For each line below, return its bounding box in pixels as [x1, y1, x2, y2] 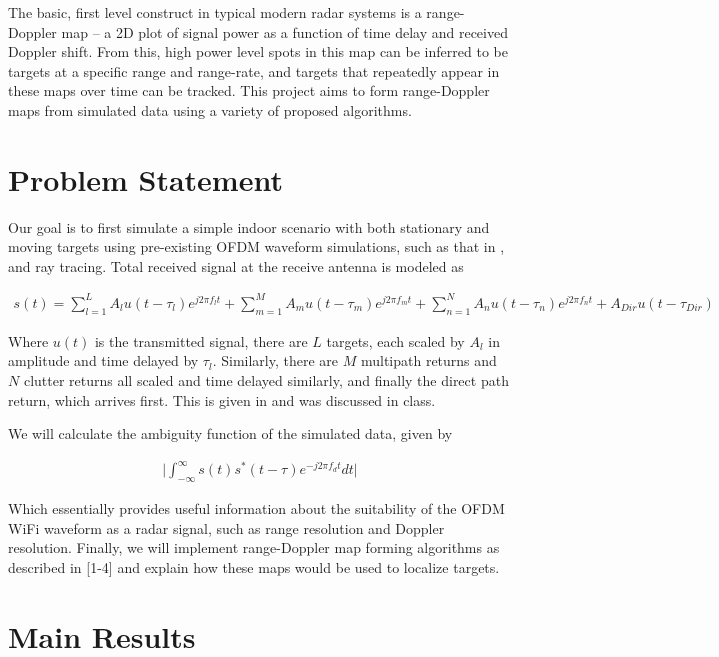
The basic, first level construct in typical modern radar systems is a [8, 2, 422, 22]
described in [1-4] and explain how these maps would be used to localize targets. [8, 556, 500, 577]
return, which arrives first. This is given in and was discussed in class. [8, 389, 436, 410]
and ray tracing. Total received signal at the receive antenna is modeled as [8, 255, 464, 276]
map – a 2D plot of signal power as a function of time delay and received [61, 21, 508, 42]
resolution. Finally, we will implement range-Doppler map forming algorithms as [8, 537, 500, 558]
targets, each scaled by [326, 330, 465, 351]
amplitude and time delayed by [8, 350, 199, 371]
